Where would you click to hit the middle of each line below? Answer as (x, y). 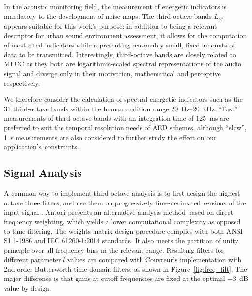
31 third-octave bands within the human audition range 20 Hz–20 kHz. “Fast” (121, 108)
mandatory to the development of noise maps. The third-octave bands (108, 16)
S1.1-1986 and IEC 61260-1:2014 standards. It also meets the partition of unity (121, 240)
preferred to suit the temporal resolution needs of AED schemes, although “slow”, (125, 127)
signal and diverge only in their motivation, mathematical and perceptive (112, 73)
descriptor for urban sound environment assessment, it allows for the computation (126, 35)
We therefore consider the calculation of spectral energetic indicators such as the (123, 99)
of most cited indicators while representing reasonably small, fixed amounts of (119, 45)
